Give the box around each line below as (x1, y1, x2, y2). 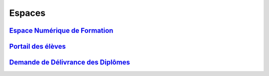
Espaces (9, 7, 46, 18)
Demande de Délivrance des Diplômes (9, 58, 131, 67)
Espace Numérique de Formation (9, 26, 114, 35)
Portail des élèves (9, 42, 66, 51)
